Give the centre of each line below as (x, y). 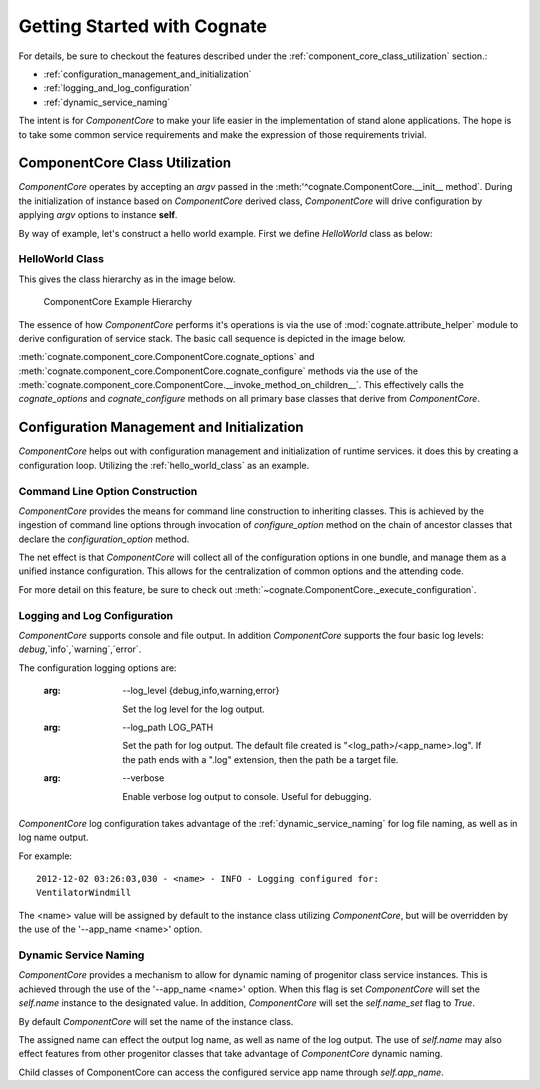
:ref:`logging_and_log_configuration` (118, 88)
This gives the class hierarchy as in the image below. (127, 279)
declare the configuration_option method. (104, 539)
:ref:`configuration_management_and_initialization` (147, 74)
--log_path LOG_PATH (168, 727)
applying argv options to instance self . (98, 215)
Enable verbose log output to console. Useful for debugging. (247, 796)
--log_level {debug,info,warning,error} (201, 691)
